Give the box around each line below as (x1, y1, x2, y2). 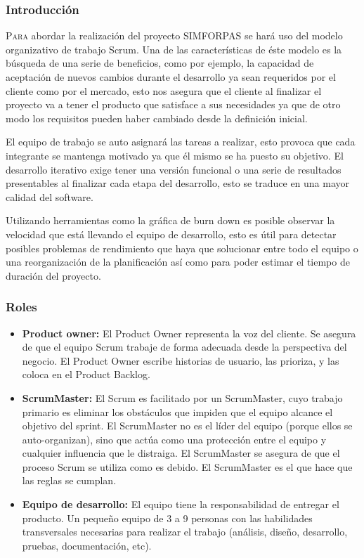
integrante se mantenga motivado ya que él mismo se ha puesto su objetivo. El (6, 148, 344, 162)
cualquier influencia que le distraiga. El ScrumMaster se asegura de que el (22, 446, 340, 460)
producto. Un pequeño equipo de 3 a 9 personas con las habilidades (22, 510, 313, 525)
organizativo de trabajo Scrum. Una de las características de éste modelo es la (6, 41, 342, 56)
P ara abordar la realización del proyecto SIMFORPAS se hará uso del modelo (6, 28, 343, 43)
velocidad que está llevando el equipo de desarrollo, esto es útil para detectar (6, 226, 337, 241)
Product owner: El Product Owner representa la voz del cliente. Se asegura (22, 325, 356, 340)
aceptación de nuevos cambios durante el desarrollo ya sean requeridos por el (6, 70, 336, 84)
